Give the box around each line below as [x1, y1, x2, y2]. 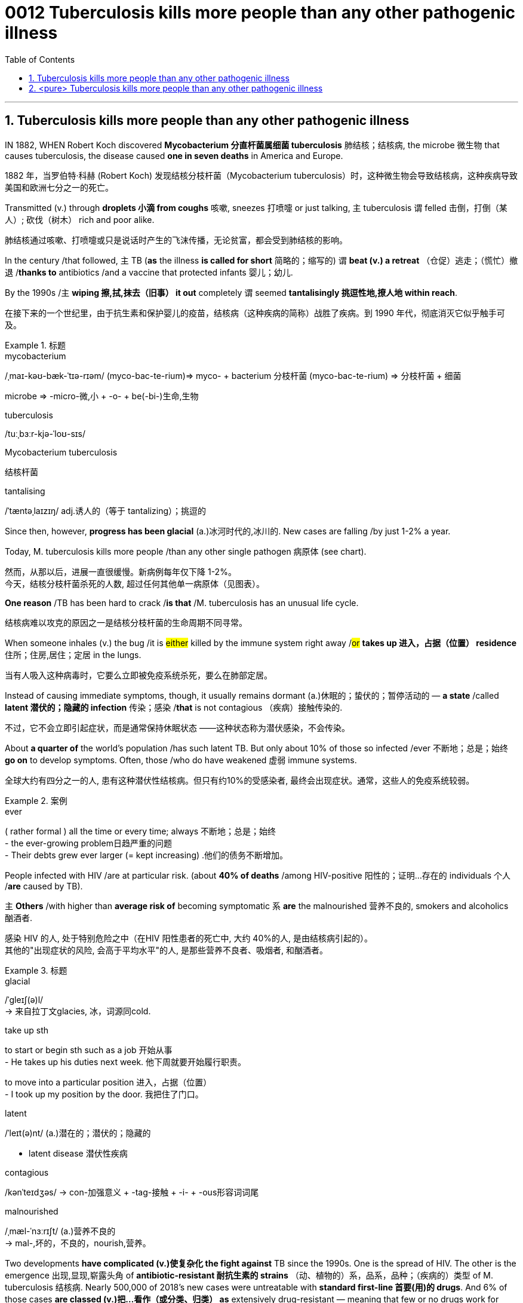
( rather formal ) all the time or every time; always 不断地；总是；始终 [5, 825, 276, 836]
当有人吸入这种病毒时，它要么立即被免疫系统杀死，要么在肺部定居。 [5, 669, 272, 680]
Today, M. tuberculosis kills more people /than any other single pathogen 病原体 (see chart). [5, 546, 367, 556]
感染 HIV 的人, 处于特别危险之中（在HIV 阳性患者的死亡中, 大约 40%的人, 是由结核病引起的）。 [5, 932, 373, 943]
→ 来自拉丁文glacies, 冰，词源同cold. [5, 1005, 151, 1016]
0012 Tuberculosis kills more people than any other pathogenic [5, 2, 515, 23]
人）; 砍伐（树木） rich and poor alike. [5, 214, 155, 225]
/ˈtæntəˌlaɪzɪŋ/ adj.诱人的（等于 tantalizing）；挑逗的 [5, 505, 207, 516]
